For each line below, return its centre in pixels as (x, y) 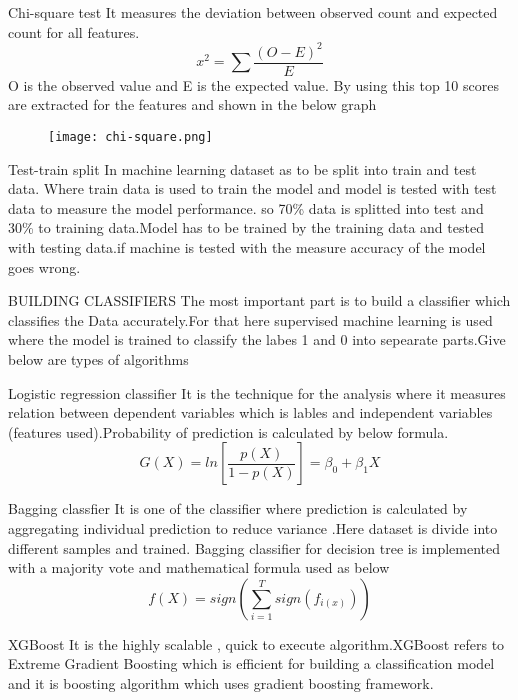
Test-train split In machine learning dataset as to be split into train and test (242, 168)
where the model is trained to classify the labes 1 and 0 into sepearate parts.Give (257, 339)
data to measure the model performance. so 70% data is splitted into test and (246, 207)
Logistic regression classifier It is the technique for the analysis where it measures (257, 392)
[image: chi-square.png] (130, 136)
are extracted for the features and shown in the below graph (192, 104)
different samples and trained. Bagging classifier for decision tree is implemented (254, 547)
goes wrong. (44, 266)
